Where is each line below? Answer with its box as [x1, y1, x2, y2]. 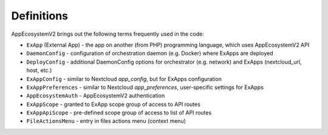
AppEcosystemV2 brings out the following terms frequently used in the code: [11, 30, 205, 38]
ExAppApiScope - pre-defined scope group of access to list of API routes [26, 109, 212, 116]
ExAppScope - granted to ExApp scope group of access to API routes [26, 100, 200, 108]
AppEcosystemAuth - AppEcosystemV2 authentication [26, 92, 165, 99]
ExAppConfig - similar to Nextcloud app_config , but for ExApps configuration [26, 75, 222, 82]
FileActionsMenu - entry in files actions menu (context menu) [26, 117, 186, 125]
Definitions [11, 9, 69, 22]
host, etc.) [26, 67, 52, 74]
